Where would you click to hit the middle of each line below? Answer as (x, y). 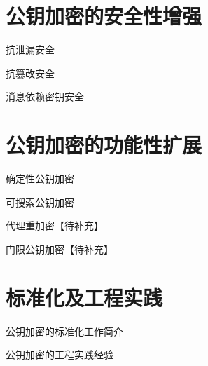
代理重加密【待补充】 (55, 225)
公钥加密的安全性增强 (104, 16)
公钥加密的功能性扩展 (104, 145)
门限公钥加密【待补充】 (60, 249)
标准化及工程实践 (84, 297)
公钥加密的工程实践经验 (60, 354)
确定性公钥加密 (40, 178)
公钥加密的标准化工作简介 (64, 331)
